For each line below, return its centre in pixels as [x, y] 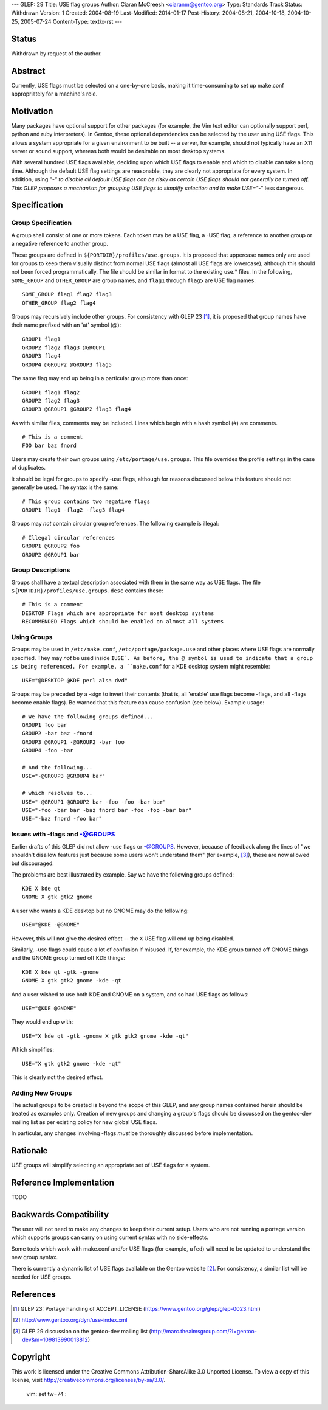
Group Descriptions [41, 570]
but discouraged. [32, 863]
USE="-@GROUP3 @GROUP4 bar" [64, 776]
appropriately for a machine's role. [54, 94]
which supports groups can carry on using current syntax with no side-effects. [110, 1237]
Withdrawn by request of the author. [56, 53]
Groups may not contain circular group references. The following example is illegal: [115, 524]
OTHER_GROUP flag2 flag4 [59, 303]
